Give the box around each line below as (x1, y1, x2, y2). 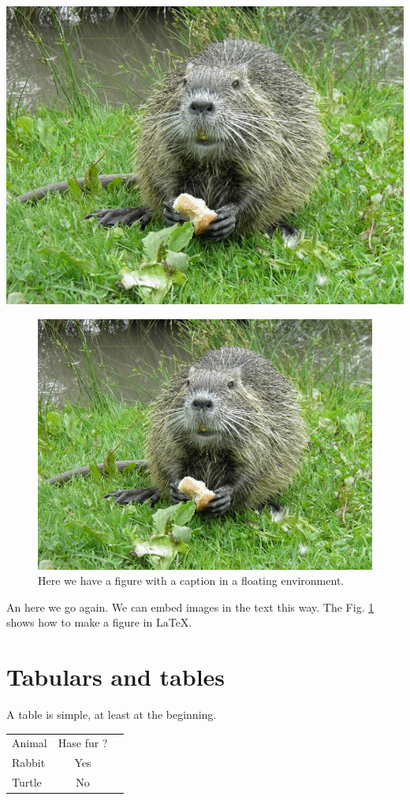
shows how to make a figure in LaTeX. (6, 614, 192, 631)
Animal (12, 735, 47, 751)
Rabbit (12, 754, 46, 771)
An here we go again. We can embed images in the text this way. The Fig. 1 (6, 598, 375, 615)
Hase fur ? (58, 735, 108, 751)
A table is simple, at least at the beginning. (6, 706, 217, 723)
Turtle (12, 774, 42, 791)
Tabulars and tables (6, 660, 225, 693)
